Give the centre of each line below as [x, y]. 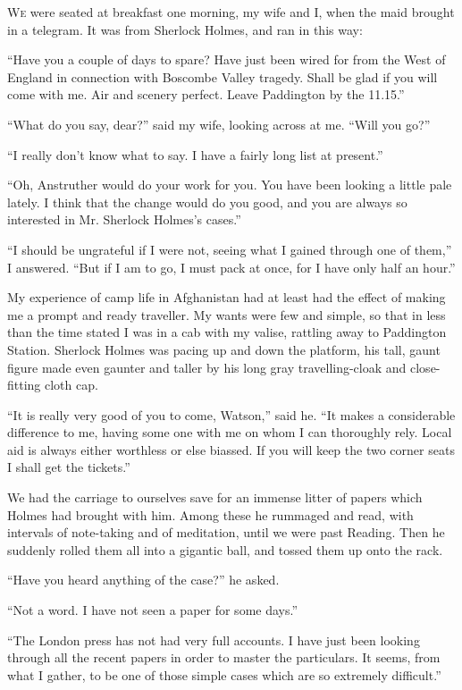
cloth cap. [71, 385]
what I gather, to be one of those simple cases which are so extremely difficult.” [224, 674]
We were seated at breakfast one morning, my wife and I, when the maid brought [231, 12]
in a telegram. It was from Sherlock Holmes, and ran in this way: [185, 29]
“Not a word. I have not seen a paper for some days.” [153, 610]
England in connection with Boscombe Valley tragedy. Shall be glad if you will [223, 76]
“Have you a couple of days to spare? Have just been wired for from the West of [227, 59]
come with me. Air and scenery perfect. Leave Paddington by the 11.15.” [206, 94]
